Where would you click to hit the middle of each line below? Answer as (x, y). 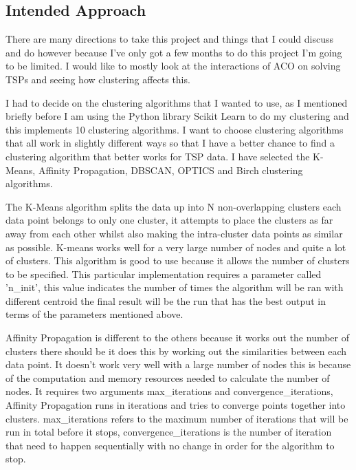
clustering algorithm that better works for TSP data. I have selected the (158, 156)
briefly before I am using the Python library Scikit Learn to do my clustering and (177, 116)
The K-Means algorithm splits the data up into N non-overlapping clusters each (174, 206)
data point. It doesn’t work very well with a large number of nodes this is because (178, 364)
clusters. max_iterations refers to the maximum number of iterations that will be (177, 418)
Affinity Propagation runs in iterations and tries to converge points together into (176, 405)
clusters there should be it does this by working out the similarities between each (176, 351)
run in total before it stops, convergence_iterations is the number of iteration (169, 432)
